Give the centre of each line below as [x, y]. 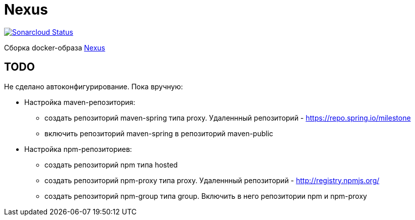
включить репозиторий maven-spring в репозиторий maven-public [159, 133]
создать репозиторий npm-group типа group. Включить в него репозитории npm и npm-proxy [206, 196]
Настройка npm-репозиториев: [78, 149]
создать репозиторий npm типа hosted [111, 164]
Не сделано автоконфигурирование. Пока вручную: [94, 86]
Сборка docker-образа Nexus [55, 47]
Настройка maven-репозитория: [80, 102]
